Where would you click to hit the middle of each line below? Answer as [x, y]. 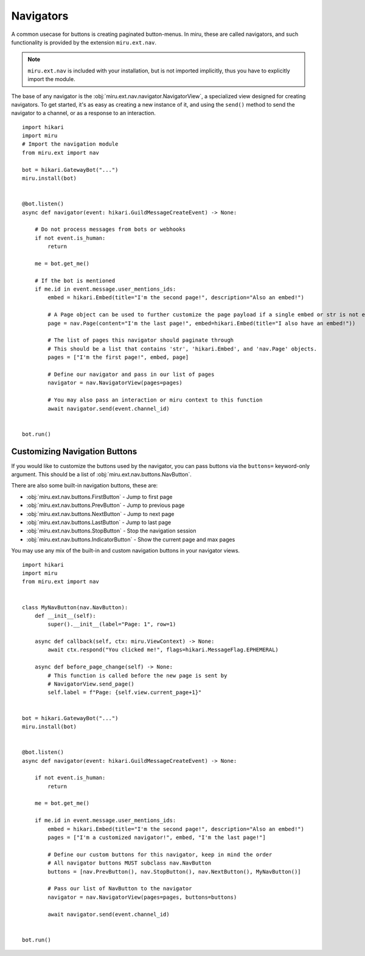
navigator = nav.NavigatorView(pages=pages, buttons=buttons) [142, 897]
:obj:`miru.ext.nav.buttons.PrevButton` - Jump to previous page [106, 505]
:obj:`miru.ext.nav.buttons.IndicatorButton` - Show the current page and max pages [131, 539]
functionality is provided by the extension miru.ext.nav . [84, 42]
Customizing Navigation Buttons [74, 451]
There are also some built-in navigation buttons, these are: [85, 486]
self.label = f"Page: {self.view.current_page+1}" [125, 692]
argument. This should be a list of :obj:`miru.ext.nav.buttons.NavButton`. [101, 475]
